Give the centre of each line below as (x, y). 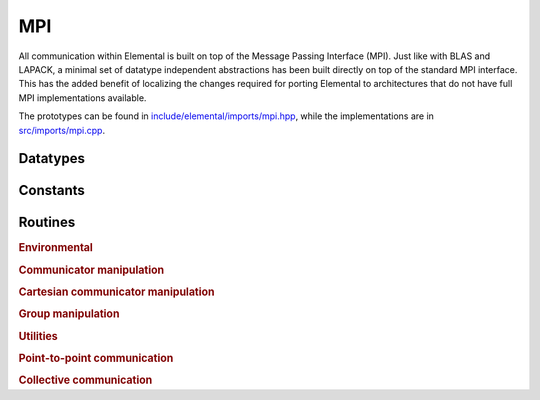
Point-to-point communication (96, 358)
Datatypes (51, 158)
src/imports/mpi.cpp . (61, 130)
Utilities (38, 336)
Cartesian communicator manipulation (116, 292)
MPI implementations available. (82, 97)
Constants (51, 190)
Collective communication (85, 380)
